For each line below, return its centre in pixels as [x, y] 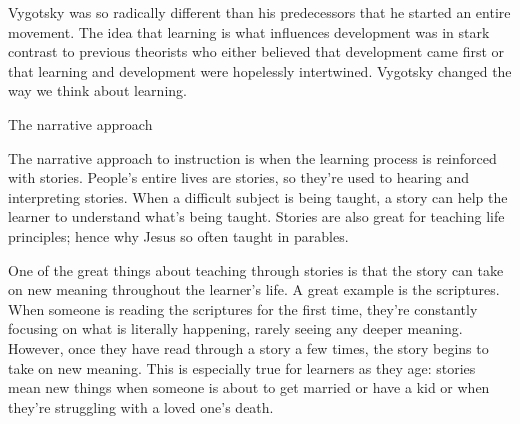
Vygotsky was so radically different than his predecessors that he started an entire [259, 12]
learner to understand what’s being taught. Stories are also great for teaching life [256, 216]
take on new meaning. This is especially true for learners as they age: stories [242, 367]
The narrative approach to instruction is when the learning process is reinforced [252, 157]
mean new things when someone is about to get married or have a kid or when [249, 387]
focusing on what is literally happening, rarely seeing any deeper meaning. [235, 328]
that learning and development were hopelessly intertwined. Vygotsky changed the [260, 70]
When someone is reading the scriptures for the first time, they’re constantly [243, 308]
